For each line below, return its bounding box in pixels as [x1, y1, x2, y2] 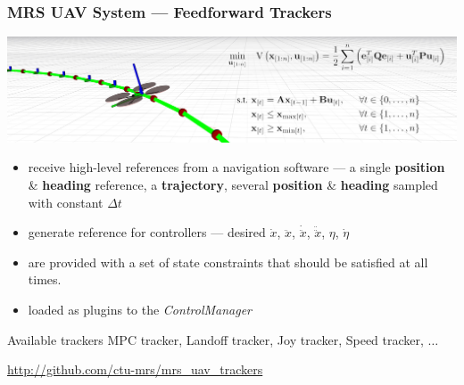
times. [28, 270, 62, 289]
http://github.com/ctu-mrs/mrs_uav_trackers [7, 360, 263, 379]
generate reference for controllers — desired [28, 223, 266, 242]
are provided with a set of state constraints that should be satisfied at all [28, 252, 428, 271]
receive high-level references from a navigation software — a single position [28, 158, 445, 176]
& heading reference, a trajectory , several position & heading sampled [28, 176, 438, 194]
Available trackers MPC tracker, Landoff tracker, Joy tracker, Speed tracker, [7, 330, 424, 348]
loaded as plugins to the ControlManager [28, 299, 252, 318]
